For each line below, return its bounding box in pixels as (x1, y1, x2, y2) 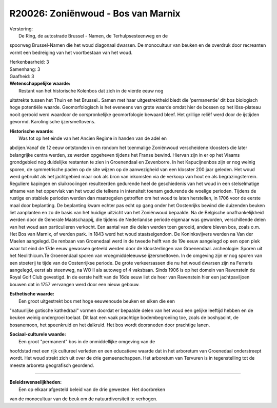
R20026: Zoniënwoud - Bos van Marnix (9, 8, 181, 19)
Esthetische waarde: (9, 291, 55, 297)
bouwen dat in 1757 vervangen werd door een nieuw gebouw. (9, 281, 140, 287)
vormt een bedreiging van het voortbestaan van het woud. (9, 49, 133, 55)
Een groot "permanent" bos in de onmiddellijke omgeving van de (18, 338, 155, 344)
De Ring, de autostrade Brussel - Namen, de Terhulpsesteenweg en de (18, 32, 168, 39)
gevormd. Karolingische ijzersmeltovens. (9, 119, 96, 125)
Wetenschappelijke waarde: (9, 80, 71, 87)
